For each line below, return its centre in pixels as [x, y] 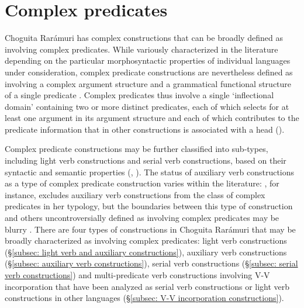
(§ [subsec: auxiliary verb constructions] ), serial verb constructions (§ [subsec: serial [151, 263]
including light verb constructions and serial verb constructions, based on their [146, 160]
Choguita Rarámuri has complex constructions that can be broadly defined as [144, 38]
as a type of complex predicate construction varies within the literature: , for [142, 183]
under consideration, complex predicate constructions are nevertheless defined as [149, 72]
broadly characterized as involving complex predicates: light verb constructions [146, 240]
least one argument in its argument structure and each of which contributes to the [152, 118]
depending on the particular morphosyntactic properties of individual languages [148, 60]
